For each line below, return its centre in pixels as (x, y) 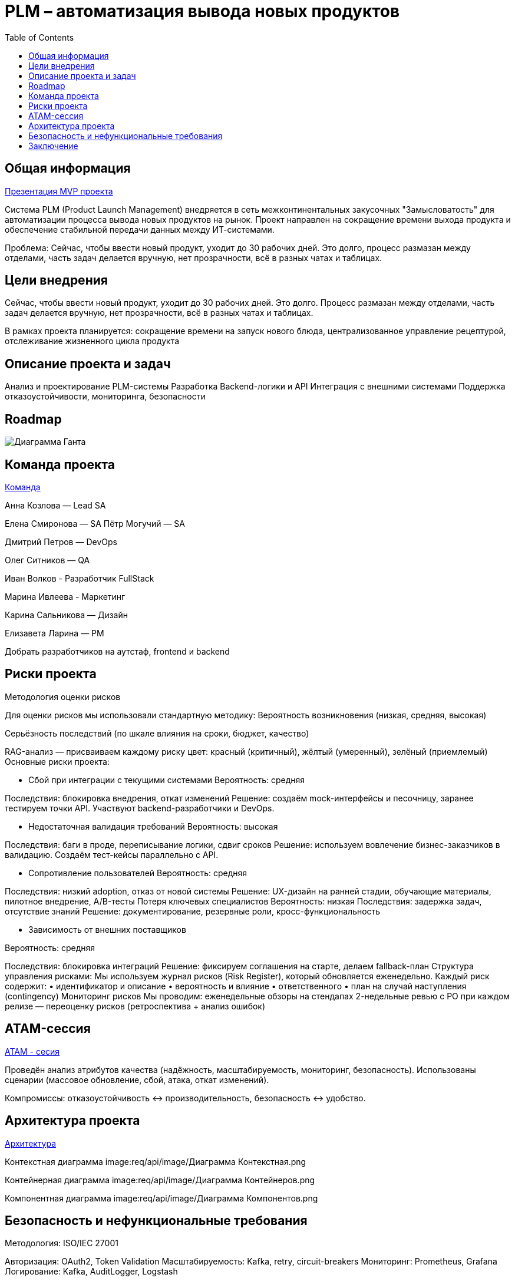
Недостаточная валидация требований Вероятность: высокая (153, 826)
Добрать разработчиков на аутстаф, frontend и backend (117, 651)
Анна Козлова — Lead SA (55, 505)
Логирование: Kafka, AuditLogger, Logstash (91, 1272)
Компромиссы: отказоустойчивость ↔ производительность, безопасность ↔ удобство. (185, 1098)
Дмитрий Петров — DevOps (61, 542)
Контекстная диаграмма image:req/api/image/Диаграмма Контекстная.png (156, 1161)
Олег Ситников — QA (47, 560)
